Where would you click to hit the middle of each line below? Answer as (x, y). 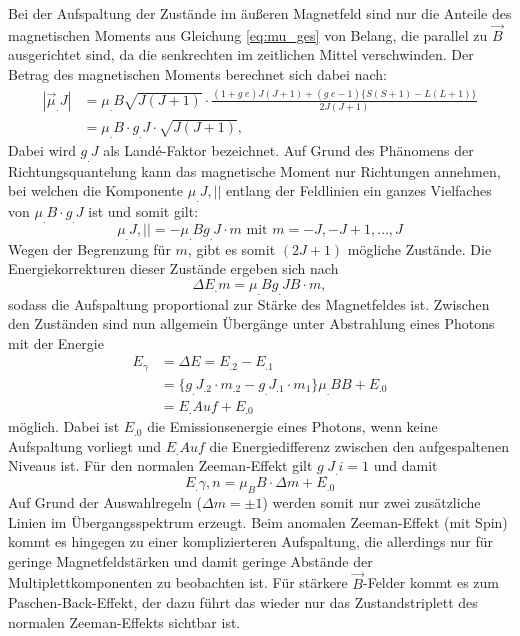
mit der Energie (56, 342)
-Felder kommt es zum (431, 582)
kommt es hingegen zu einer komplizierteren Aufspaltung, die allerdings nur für (251, 541)
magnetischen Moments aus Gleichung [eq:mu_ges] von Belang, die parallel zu (248, 34)
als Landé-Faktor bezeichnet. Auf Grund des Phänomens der (288, 149)
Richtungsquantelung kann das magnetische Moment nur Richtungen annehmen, (254, 170)
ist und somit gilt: (143, 211)
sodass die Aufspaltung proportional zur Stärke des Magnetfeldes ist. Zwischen (249, 303)
